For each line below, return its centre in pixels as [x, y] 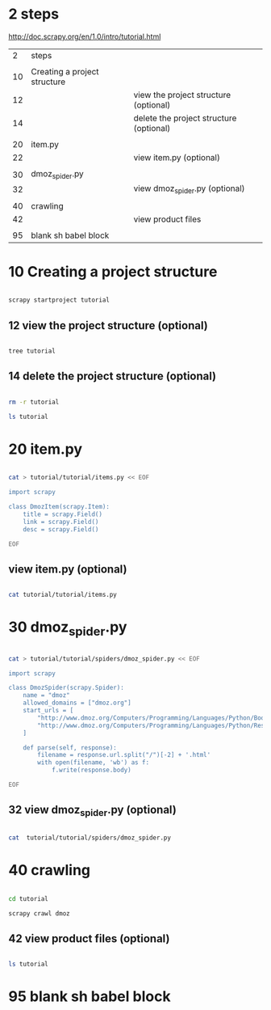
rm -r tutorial [34, 402]
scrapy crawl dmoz [39, 913]
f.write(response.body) [91, 770]
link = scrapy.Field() [61, 522]
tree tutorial [32, 351]
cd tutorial [28, 898]
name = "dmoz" [46, 695]
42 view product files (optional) [89, 938]
